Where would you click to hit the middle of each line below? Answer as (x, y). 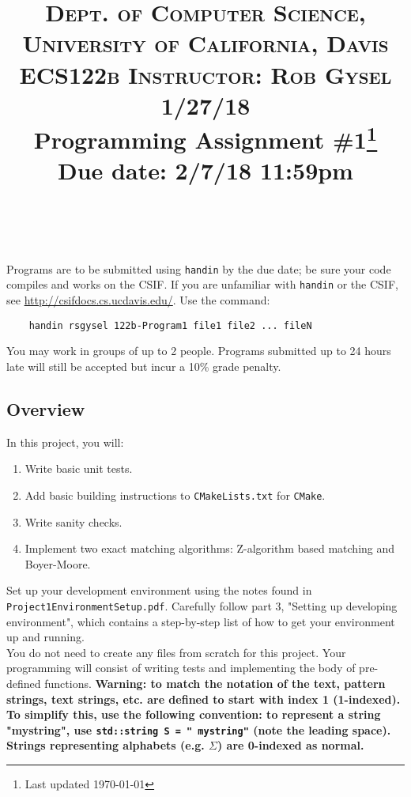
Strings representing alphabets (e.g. (106, 745)
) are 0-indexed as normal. (290, 745)
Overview (46, 408)
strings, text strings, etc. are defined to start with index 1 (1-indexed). (204, 699)
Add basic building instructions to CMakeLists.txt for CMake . (175, 495)
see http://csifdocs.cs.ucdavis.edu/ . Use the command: (138, 300)
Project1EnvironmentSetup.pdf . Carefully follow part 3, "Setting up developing (202, 606)
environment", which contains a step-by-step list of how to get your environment (201, 621)
